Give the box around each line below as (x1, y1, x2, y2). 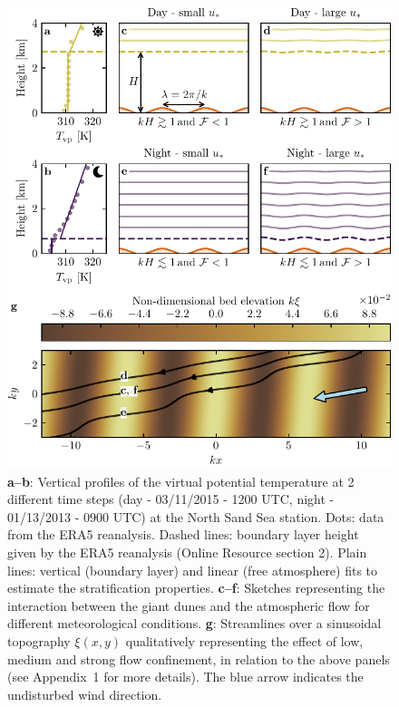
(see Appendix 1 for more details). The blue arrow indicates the (7, 667, 364, 686)
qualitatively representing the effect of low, (125, 631, 364, 650)
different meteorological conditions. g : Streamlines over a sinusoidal (7, 614, 382, 633)
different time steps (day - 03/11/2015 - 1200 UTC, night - (7, 489, 335, 508)
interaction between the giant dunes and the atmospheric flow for (7, 596, 370, 615)
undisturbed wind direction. (7, 684, 162, 703)
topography (7, 631, 71, 650)
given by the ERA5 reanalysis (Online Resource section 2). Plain (7, 543, 367, 561)
